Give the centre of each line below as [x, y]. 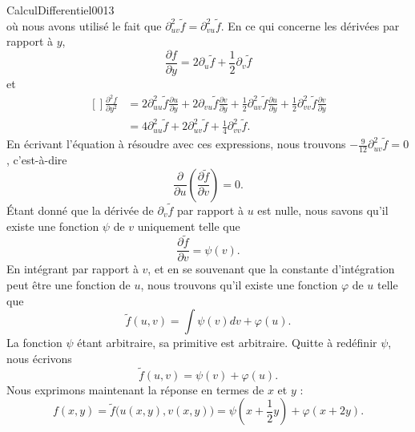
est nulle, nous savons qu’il [323, 210]
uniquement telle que [189, 226]
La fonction [34, 343]
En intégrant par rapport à [73, 269]
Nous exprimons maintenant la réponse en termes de [135, 389]
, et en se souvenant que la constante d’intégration [271, 269]
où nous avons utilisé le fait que [84, 25]
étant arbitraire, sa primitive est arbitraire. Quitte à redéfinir [227, 343]
